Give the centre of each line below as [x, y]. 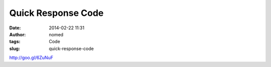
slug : [15, 48]
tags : [15, 42]
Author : [18, 34]
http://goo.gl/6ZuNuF [31, 58]
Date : [15, 28]
